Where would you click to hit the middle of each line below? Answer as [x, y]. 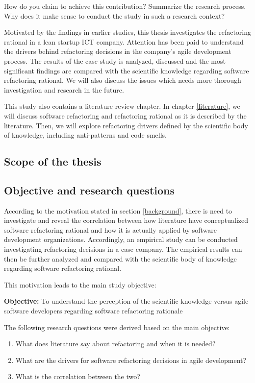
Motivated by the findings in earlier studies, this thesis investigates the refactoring [127, 32]
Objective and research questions [89, 190]
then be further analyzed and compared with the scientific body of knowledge [120, 258]
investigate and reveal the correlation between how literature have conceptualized [126, 220]
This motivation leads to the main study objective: [80, 284]
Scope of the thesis [53, 161]
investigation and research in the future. [64, 89]
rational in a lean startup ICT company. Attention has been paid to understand [124, 41]
